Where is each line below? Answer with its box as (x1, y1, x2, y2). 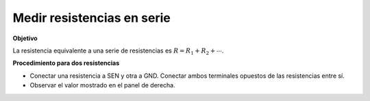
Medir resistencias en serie (12, 10, 171, 25)
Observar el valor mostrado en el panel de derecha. (29, 81, 175, 89)
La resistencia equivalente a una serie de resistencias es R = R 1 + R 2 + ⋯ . (12, 46, 224, 56)
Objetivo (12, 34, 38, 42)
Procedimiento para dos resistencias (12, 59, 120, 68)
